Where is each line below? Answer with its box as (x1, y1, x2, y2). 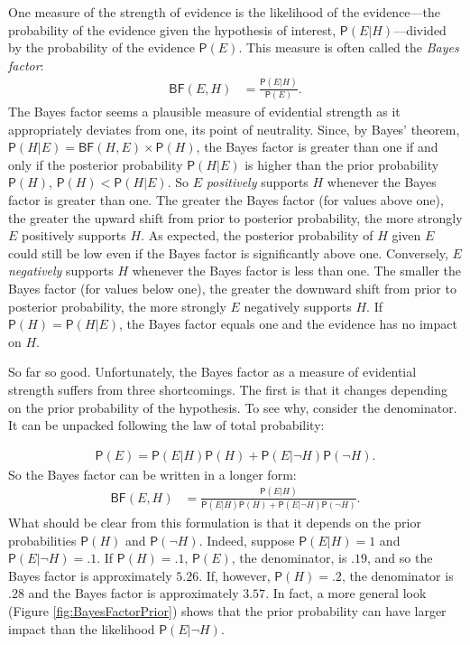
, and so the (366, 548, 433, 567)
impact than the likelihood (8, 619, 155, 638)
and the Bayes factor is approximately (28, 584, 239, 603)
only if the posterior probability (8, 154, 183, 173)
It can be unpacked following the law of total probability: (8, 416, 325, 435)
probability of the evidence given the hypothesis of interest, (8, 20, 336, 39)
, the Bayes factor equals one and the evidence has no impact (119, 314, 457, 333)
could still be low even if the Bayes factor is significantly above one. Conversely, (8, 243, 448, 262)
